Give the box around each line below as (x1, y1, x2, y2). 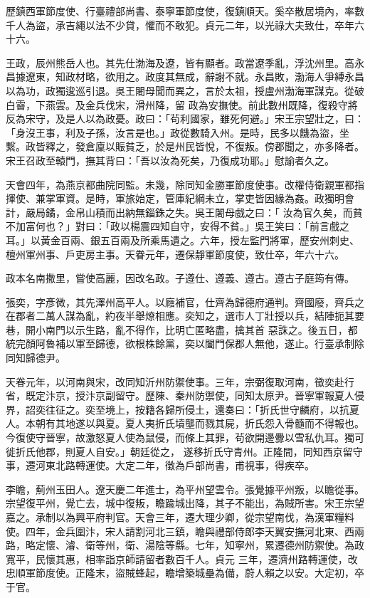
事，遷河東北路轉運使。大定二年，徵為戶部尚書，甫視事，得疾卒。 (6, 458, 314, 473)
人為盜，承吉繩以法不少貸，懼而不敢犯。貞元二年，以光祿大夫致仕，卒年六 (15, 17, 364, 32)
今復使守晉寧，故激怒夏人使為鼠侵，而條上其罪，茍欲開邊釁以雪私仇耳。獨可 (6, 430, 364, 445)
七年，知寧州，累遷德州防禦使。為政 (194, 537, 364, 552)
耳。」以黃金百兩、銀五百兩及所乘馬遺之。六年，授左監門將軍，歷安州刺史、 (6, 232, 359, 247)
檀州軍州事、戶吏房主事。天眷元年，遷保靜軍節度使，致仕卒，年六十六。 (6, 246, 344, 261)
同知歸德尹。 (6, 350, 65, 365)
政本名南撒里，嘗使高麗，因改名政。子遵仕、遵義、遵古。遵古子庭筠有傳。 (6, 271, 354, 285)
